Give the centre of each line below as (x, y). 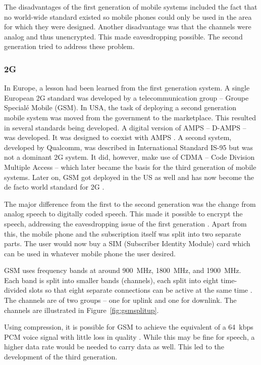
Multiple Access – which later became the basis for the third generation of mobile (130, 167)
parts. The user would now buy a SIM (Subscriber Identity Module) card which (127, 243)
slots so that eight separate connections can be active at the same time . (141, 290)
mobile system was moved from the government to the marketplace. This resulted (130, 117)
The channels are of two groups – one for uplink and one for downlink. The (120, 300)
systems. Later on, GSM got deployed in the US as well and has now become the (129, 177)
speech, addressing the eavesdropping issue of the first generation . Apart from (125, 223)
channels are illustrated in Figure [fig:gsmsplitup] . (82, 310)
